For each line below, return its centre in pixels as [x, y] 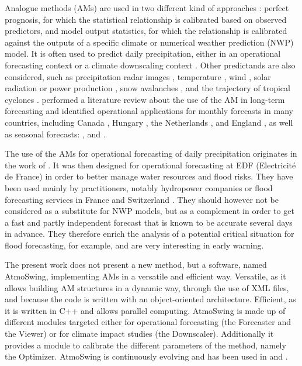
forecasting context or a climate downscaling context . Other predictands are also [150, 65]
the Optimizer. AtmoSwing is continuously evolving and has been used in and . [146, 356]
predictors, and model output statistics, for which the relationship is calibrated [146, 31]
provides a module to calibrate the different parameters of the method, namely [145, 345]
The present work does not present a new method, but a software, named [136, 265]
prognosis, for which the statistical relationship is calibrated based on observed [146, 19]
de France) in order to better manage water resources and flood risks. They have [149, 176]
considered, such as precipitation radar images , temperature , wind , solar [138, 76]
